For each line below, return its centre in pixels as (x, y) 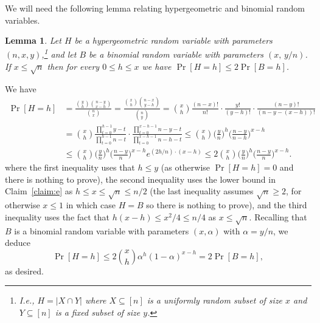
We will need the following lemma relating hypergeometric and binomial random (155, 8)
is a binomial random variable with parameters (102, 230)
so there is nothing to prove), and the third (227, 205)
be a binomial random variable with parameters (176, 54)
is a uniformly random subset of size (215, 300)
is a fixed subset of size (98, 312)
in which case (91, 205)
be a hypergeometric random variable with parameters (173, 40)
